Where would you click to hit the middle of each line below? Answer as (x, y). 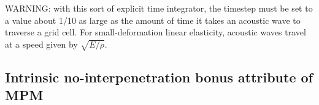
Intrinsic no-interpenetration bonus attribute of (159, 77)
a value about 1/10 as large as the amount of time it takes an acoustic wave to (153, 20)
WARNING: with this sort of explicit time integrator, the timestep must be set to (159, 8)
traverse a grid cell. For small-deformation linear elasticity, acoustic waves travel (156, 32)
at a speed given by (41, 44)
